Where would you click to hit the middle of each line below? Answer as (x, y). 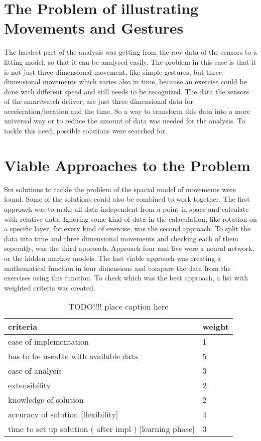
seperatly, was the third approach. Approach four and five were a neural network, (129, 248)
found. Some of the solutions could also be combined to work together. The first (127, 199)
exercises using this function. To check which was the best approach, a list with (126, 278)
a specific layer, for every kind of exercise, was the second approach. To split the (127, 229)
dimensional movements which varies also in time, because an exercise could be (125, 82)
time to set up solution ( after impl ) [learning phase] (101, 429)
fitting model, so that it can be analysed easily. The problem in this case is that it (130, 61)
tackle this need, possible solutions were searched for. (86, 131)
